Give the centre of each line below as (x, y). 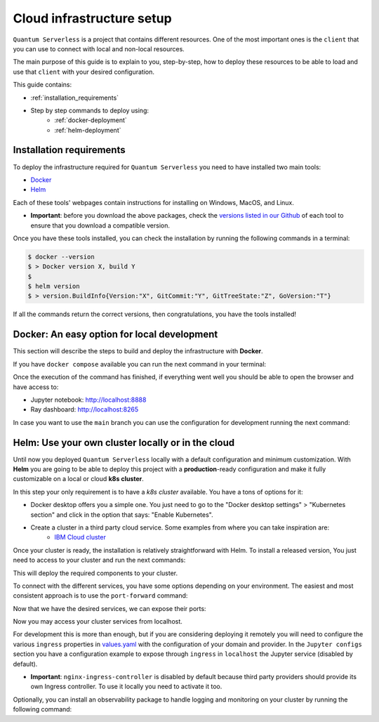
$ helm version (54, 287)
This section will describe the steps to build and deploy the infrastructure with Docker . (138, 351)
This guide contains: (42, 85)
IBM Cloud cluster (80, 537)
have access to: (36, 387)
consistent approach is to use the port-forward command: (100, 596)
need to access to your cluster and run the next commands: (99, 560)
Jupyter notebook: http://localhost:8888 (88, 400)
